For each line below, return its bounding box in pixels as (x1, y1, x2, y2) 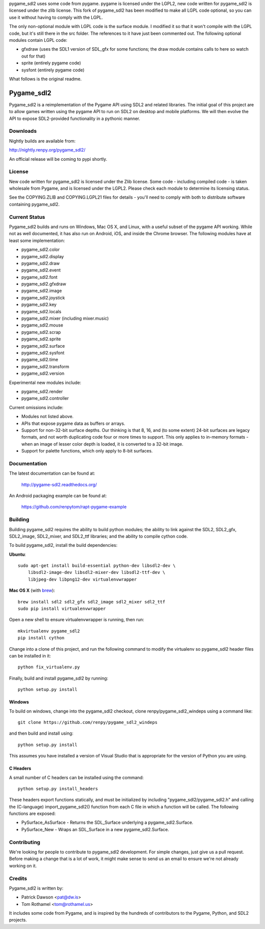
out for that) (21, 53, 46, 59)
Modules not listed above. (21, 414, 74, 420)
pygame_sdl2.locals (21, 308, 61, 314)
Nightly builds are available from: (9, 138, 76, 144)
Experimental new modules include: (9, 379, 81, 386)
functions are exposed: (9, 810, 56, 816)
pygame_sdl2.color (21, 246, 60, 253)
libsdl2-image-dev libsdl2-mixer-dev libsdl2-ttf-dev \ (27, 569, 165, 575)
